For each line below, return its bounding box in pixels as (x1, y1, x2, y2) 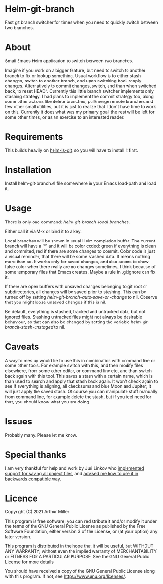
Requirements (5, 131, 63, 142)
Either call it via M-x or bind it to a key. (5, 228, 82, 234)
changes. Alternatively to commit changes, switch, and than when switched (5, 83, 157, 89)
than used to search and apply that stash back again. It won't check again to (5, 378, 158, 384)
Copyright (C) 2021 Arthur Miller (5, 509, 70, 515)
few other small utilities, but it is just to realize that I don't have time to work (5, 103, 156, 109)
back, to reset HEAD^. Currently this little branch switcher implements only (5, 88, 154, 94)
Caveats (5, 341, 39, 352)
